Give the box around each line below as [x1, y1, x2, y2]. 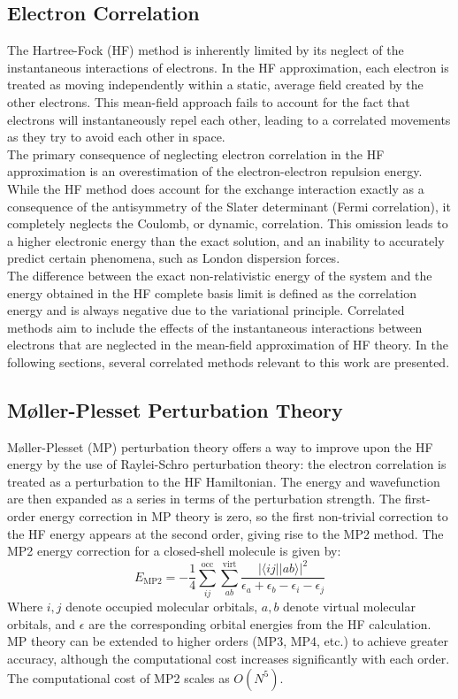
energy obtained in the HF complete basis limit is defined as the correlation [7, 283, 416, 302]
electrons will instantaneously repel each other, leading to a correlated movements [7, 110, 451, 128]
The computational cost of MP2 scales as [7, 668, 230, 687]
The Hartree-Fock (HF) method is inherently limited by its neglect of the [7, 41, 404, 59]
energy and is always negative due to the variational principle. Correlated [7, 301, 405, 319]
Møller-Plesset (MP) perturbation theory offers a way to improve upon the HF [7, 437, 433, 456]
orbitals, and [7, 614, 76, 633]
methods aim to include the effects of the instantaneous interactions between [7, 318, 423, 336]
